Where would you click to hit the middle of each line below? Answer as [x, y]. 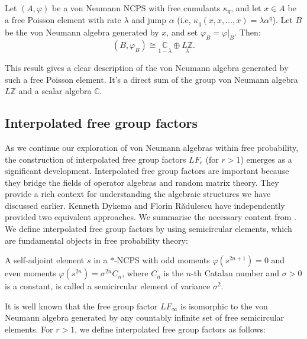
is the [174, 273]
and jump [149, 20]
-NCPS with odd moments [162, 260]
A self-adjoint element [45, 260]
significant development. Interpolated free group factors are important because [147, 171]
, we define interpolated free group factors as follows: [170, 329]
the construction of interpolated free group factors [96, 159]
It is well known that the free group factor [81, 306]
